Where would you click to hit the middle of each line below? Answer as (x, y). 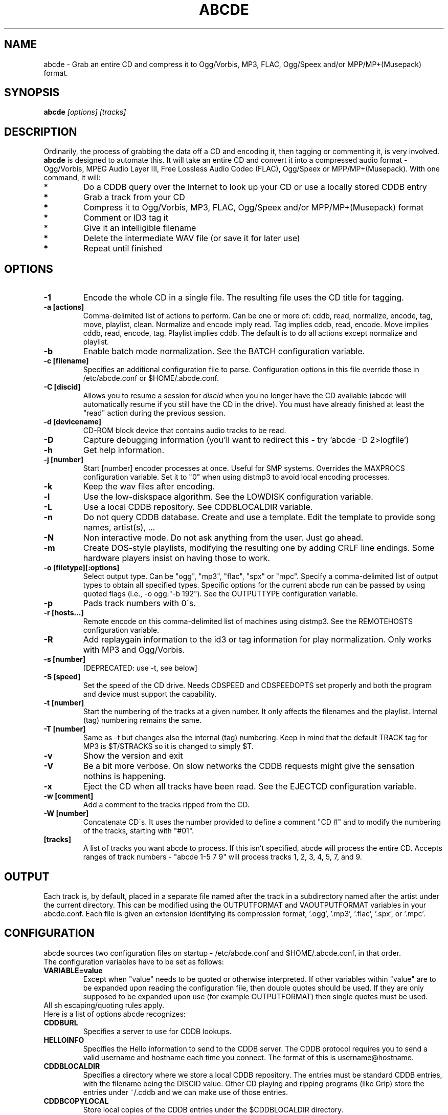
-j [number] (63, 460)
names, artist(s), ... (119, 528)
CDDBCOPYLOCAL (76, 1101)
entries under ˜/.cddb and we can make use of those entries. (185, 1092)
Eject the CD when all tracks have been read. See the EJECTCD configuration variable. (250, 787)
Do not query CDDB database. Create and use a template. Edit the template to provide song (259, 517)
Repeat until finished (123, 249)
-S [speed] (62, 677)
